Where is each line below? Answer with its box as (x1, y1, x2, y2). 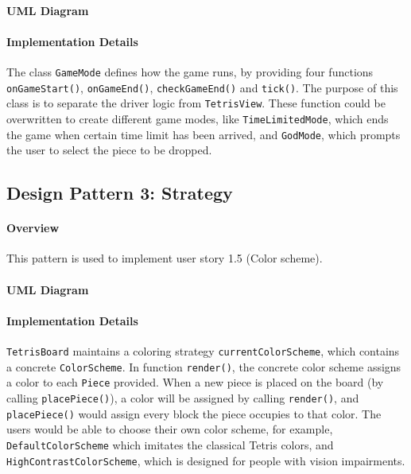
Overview (6, 220, 60, 236)
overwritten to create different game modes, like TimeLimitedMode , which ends (6, 110, 389, 126)
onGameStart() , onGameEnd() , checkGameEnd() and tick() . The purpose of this (6, 79, 398, 95)
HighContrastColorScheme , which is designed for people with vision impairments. (6, 452, 405, 468)
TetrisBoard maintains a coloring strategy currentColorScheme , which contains (6, 343, 400, 359)
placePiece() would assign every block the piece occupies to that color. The (6, 405, 382, 422)
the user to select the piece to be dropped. (6, 142, 212, 158)
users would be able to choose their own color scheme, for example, (6, 421, 333, 437)
